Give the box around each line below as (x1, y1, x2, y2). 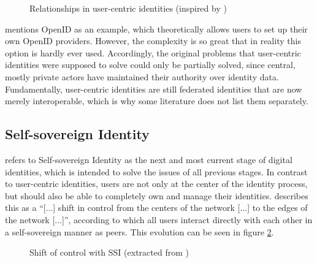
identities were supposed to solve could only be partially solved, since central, (5, 58, 296, 71)
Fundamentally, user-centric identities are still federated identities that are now (5, 82, 302, 95)
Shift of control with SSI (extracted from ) (29, 246, 189, 259)
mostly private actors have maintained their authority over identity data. (5, 70, 279, 83)
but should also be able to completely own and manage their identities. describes (5, 189, 308, 202)
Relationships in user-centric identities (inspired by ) (29, 2, 227, 14)
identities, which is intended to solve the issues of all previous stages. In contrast (5, 165, 308, 178)
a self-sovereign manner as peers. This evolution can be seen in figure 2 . (5, 225, 274, 238)
